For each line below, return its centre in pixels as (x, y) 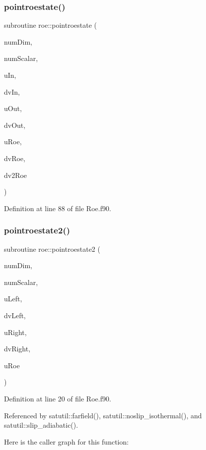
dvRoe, (15, 158)
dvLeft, (15, 315)
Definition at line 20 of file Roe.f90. (58, 398)
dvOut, (15, 125)
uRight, (15, 332)
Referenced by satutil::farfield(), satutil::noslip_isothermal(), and (103, 415)
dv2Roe (16, 175)
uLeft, (13, 299)
